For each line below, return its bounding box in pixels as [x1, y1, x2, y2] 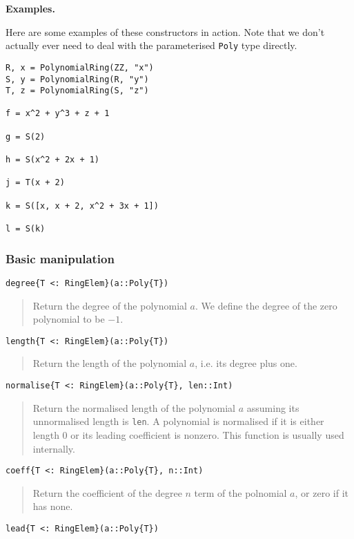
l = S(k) [6, 224, 46, 234]
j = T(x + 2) [6, 178, 65, 188]
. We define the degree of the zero [195, 298, 337, 312]
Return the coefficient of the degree [32, 485, 182, 500]
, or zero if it [295, 485, 348, 500]
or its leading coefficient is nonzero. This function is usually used [70, 427, 344, 442]
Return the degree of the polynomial [32, 298, 187, 312]
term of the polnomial [194, 485, 287, 500]
